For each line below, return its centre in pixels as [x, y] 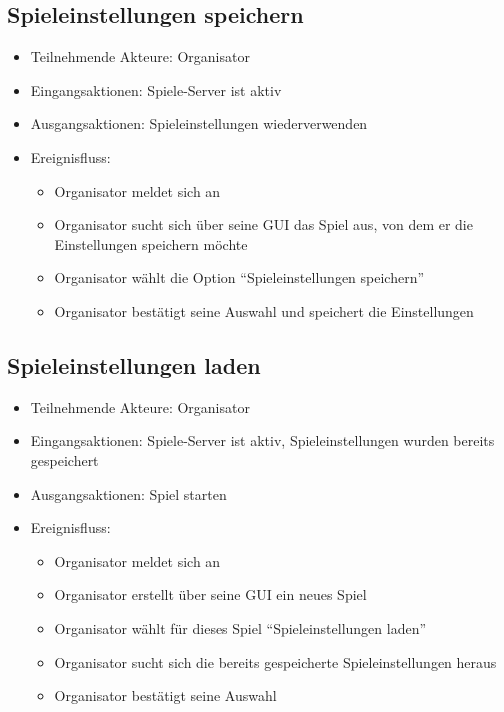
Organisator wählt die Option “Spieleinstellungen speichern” [239, 277]
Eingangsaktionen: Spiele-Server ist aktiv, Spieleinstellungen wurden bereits [262, 440]
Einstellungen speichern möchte [151, 243]
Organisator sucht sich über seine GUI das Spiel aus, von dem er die [263, 224]
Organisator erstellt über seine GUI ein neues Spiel [210, 594]
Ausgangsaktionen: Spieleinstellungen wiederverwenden [199, 123]
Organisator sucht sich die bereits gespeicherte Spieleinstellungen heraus [275, 661]
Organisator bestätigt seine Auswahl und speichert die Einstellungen [264, 310]
